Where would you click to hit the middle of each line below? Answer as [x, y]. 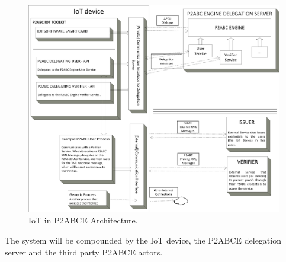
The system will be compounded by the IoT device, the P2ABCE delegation [143, 240]
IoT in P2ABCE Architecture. [83, 220]
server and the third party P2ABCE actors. [84, 252]
